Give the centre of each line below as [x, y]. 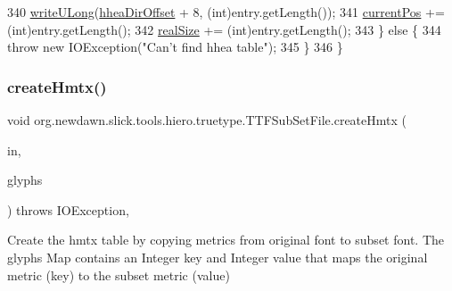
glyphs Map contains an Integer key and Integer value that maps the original [218, 257]
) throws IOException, [68, 209]
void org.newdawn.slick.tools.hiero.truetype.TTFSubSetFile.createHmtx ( [207, 120]
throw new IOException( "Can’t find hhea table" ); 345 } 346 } [175, 47]
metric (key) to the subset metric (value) [119, 274]
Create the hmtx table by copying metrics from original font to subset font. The [226, 240]
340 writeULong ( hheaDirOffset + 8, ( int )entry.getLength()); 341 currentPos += [226, 12]
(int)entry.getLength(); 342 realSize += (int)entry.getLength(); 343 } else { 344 [224, 29]
